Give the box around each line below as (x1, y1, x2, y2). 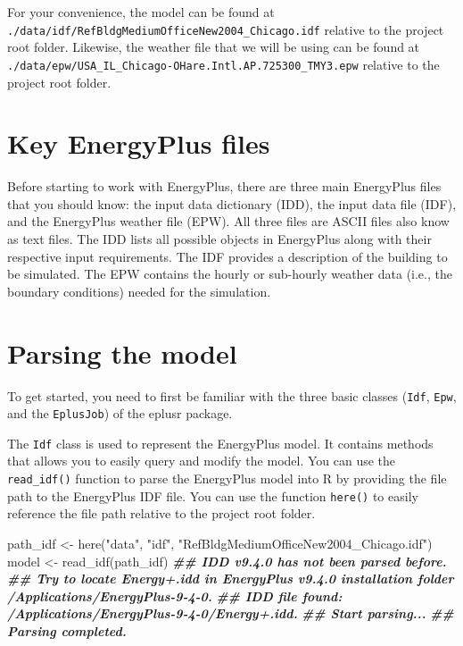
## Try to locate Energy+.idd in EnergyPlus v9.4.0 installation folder (7, 569, 454, 588)
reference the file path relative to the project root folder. (7, 504, 316, 523)
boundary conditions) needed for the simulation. (7, 281, 271, 300)
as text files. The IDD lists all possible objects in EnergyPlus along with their (7, 230, 432, 247)
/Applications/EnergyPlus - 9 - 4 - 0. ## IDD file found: (7, 586, 343, 605)
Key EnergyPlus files (7, 125, 270, 162)
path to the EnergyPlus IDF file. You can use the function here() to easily (7, 486, 418, 505)
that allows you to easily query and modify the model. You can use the (7, 451, 396, 470)
